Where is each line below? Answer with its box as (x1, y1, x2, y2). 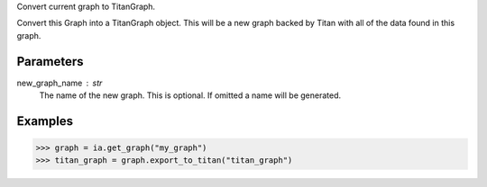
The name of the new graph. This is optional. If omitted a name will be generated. (39, 90, 342, 101)
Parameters (16, 54, 84, 69)
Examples (16, 113, 74, 129)
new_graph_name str (16, 77, 103, 88)
